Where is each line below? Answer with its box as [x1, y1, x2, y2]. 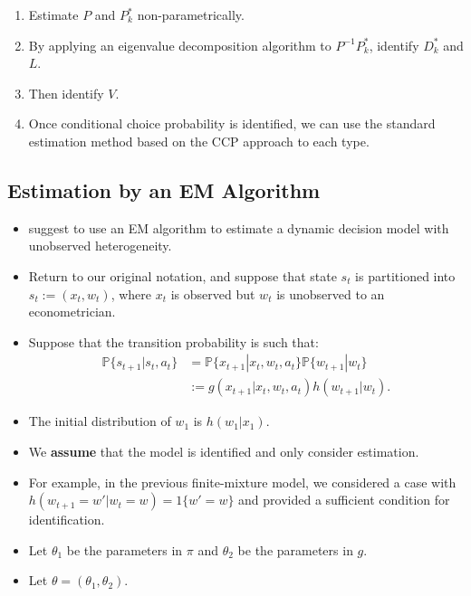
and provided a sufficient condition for [238, 490, 450, 509]
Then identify [28, 83, 104, 102]
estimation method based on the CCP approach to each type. [28, 131, 370, 150]
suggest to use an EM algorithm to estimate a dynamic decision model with [28, 218, 449, 237]
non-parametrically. [137, 5, 245, 24]
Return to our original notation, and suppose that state [28, 266, 337, 285]
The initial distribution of [28, 412, 171, 430]
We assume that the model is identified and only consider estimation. [28, 441, 419, 460]
